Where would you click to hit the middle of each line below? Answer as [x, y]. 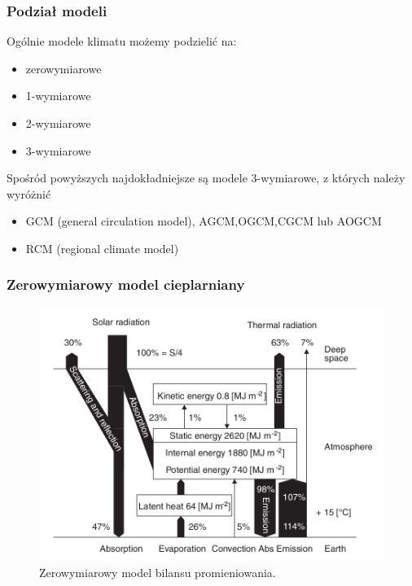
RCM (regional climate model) [102, 248]
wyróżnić [29, 193]
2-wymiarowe [58, 123]
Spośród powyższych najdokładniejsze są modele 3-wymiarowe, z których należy [206, 178]
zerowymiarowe [64, 68]
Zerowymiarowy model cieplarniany [126, 284]
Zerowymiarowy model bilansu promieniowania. [158, 572]
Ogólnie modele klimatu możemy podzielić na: [122, 41]
